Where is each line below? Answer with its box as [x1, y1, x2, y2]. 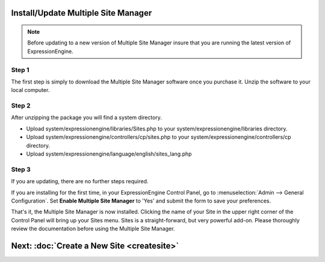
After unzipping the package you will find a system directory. [11, 114, 162, 121]
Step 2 [11, 102, 31, 110]
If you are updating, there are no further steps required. [11, 178, 149, 185]
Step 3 [11, 165, 31, 174]
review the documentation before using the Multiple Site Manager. [11, 225, 175, 233]
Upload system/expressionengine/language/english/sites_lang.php [26, 150, 192, 157]
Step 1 [11, 65, 29, 74]
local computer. [11, 87, 50, 94]
